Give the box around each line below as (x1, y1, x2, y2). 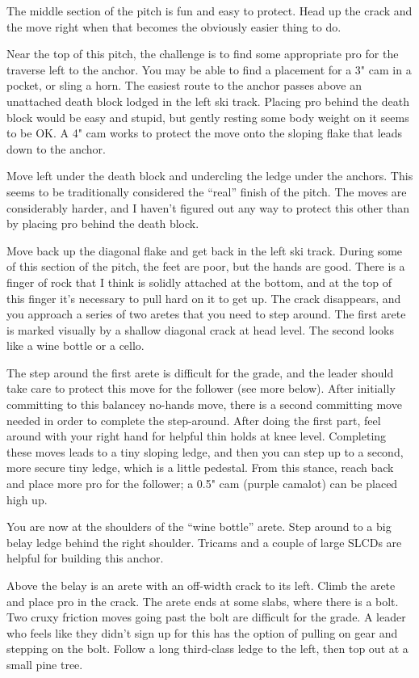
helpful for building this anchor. (6, 550, 164, 566)
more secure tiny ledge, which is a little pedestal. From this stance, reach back (6, 459, 394, 476)
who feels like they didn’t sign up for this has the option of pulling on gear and (6, 624, 398, 641)
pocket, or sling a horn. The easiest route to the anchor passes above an (6, 77, 362, 94)
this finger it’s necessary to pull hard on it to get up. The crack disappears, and (6, 289, 401, 306)
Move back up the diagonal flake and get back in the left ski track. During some (6, 242, 403, 259)
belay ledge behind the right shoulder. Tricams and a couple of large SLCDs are (6, 533, 402, 550)
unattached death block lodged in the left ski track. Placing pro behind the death (6, 92, 409, 109)
